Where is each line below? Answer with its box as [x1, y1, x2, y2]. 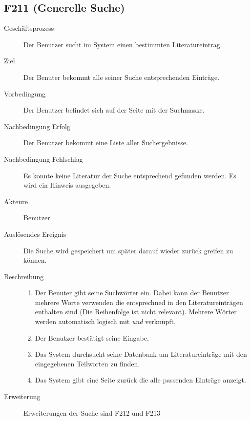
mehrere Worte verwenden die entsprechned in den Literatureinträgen [35, 297, 243, 307]
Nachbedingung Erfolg [4, 121, 70, 131]
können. [23, 255, 47, 265]
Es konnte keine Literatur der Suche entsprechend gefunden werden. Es [23, 170, 236, 180]
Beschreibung [4, 271, 44, 281]
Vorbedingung [4, 88, 46, 98]
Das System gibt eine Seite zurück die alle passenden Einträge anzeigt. [35, 375, 246, 385]
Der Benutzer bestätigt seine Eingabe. [35, 332, 149, 343]
